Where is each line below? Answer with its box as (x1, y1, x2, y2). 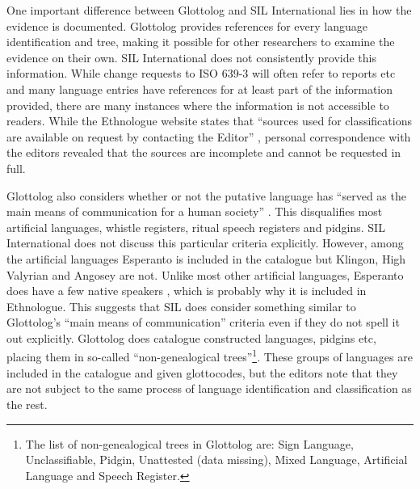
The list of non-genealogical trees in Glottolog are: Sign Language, (25, 435, 354, 452)
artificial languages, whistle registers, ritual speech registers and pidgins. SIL (6, 218, 385, 235)
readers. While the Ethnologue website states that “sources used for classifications (6, 112, 412, 129)
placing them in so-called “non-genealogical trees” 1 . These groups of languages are (6, 346, 413, 365)
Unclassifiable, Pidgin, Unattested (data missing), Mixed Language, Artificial (25, 451, 408, 468)
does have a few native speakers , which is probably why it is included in (6, 282, 367, 299)
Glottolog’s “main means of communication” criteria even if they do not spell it (6, 314, 400, 331)
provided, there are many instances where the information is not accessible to (6, 96, 389, 113)
